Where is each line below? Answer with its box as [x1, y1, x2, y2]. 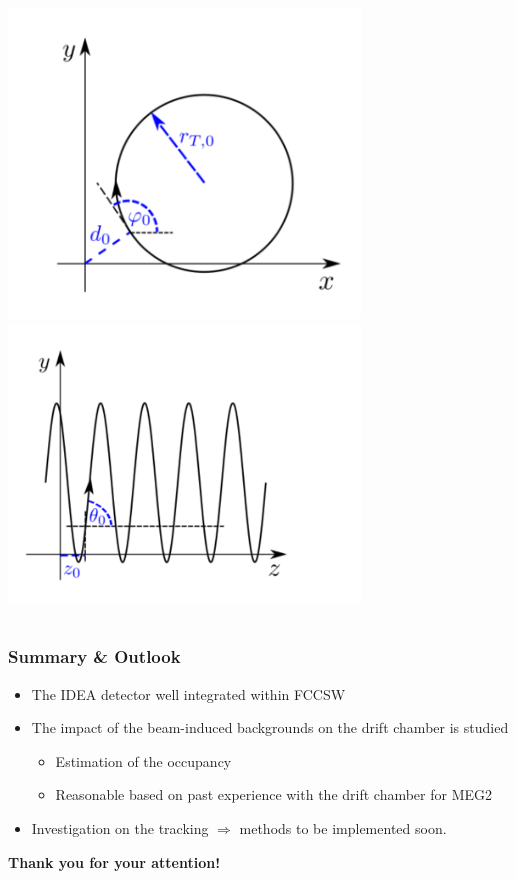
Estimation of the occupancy [55, 750, 232, 771]
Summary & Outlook [8, 644, 181, 669]
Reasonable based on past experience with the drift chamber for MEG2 [55, 784, 493, 805]
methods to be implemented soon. [239, 818, 447, 839]
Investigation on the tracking [31, 818, 209, 839]
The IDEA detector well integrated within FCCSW [31, 683, 346, 704]
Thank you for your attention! [8, 851, 221, 872]
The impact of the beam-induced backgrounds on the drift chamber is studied [31, 717, 509, 738]
